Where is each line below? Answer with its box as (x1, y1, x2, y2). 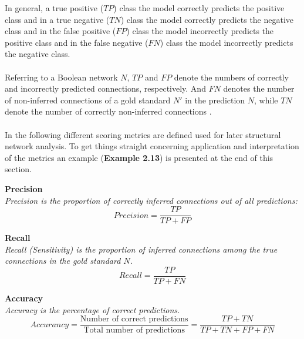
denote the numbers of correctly (174, 71, 289, 83)
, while (254, 93, 278, 106)
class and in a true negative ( (5, 13, 110, 25)
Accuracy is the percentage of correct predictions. (5, 303, 180, 315)
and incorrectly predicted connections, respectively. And (5, 82, 206, 95)
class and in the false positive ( (5, 25, 116, 37)
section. (5, 163, 32, 175)
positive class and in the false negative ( (5, 36, 148, 48)
